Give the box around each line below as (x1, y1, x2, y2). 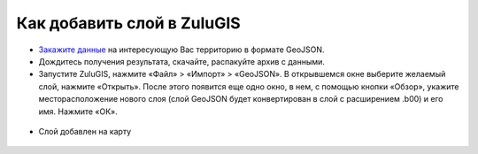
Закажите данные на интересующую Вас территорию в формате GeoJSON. (38, 44, 325, 55)
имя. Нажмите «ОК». (38, 106, 119, 117)
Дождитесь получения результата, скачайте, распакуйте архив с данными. (38, 56, 325, 66)
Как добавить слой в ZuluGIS (16, 13, 241, 33)
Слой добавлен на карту (38, 126, 132, 136)
